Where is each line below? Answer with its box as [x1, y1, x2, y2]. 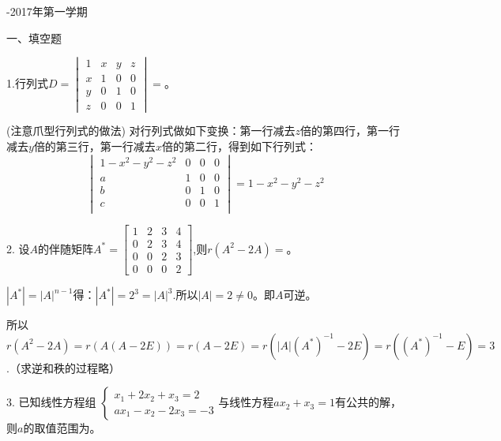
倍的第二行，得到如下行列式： [161, 138, 317, 155]
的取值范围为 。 [23, 420, 101, 436]
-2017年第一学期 [6, 3, 88, 19]
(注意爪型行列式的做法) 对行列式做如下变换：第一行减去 [6, 122, 296, 139]
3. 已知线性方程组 [6, 394, 96, 410]
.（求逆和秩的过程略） [6, 359, 120, 376]
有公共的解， [334, 394, 401, 410]
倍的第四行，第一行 [300, 122, 401, 139]
